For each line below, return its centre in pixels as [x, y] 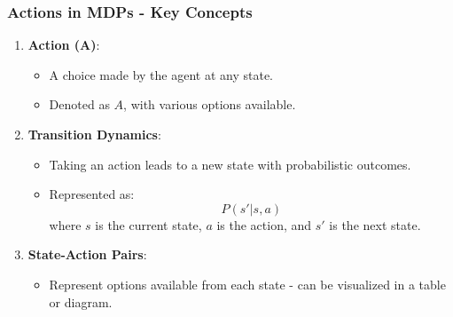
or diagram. [81, 301]
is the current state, [148, 224]
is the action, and [264, 224]
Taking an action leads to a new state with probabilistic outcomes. [230, 164]
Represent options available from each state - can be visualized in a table [247, 284]
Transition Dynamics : [94, 134]
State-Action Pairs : [87, 254]
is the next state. [375, 224]
